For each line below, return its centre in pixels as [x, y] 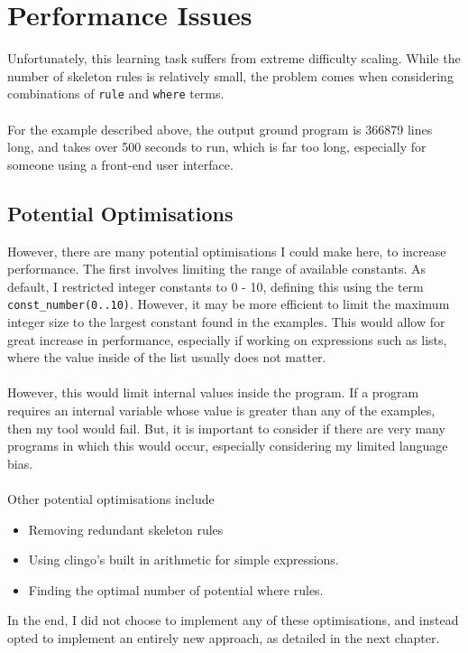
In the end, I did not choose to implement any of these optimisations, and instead [233, 620]
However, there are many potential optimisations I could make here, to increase [227, 251]
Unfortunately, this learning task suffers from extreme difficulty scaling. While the [234, 58]
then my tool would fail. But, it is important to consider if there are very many [226, 428]
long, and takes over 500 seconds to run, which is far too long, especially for [217, 147]
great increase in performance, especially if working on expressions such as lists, [227, 339]
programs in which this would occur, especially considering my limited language [228, 446]
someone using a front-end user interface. [120, 164]
